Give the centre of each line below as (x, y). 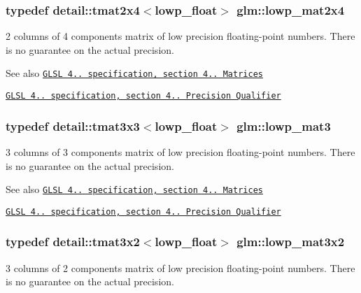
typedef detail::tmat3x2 (73, 242)
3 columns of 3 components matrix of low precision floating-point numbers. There (180, 151)
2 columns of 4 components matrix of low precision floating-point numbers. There (180, 36)
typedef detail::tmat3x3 (73, 126)
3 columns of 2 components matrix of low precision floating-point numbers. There (180, 267)
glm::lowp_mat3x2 (291, 242)
